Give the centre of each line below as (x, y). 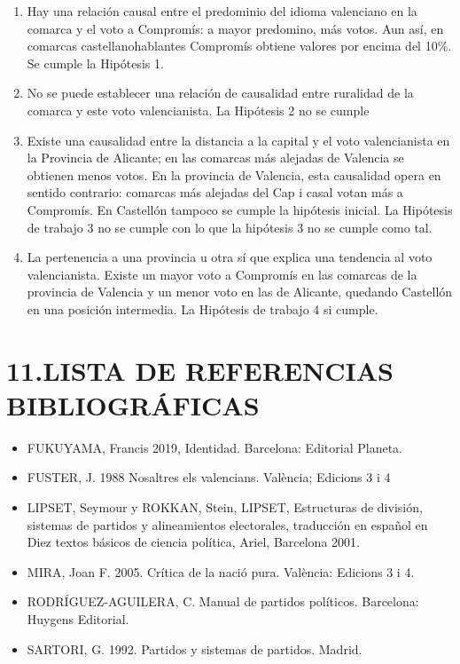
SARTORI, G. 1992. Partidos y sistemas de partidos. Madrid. (195, 648)
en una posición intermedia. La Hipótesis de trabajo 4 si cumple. (203, 308)
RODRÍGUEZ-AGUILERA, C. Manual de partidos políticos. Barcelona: (223, 601)
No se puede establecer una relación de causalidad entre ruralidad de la (220, 93)
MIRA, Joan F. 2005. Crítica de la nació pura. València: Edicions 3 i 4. (221, 571)
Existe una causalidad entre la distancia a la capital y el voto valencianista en (238, 140)
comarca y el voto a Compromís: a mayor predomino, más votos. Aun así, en (235, 28)
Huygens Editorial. (78, 618)
